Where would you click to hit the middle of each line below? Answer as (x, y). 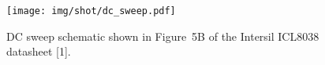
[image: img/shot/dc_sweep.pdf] (91, 11)
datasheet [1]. (39, 51)
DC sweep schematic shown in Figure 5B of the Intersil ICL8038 (163, 36)
